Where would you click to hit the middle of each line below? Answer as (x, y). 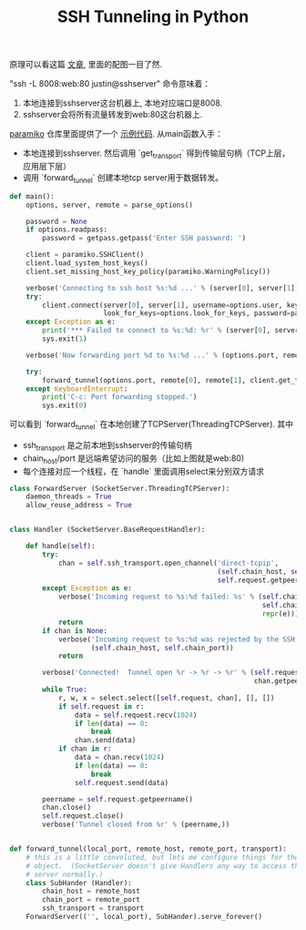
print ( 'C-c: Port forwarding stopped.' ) (120, 397)
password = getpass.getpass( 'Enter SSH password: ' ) (144, 239)
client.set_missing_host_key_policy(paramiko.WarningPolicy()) (148, 271)
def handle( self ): (61, 547)
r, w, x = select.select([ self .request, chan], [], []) (166, 698)
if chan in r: (85, 749)
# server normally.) (65, 874)
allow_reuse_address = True (79, 506)
